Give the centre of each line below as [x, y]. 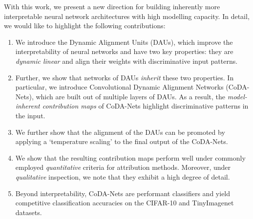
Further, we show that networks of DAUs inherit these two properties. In [125, 77]
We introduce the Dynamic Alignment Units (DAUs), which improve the [124, 42]
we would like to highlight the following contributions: [85, 26]
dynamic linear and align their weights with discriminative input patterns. [126, 61]
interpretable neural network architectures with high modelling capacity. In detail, [127, 16]
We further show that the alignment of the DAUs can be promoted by [120, 132]
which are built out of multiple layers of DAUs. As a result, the [131, 96]
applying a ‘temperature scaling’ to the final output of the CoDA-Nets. [122, 141]
